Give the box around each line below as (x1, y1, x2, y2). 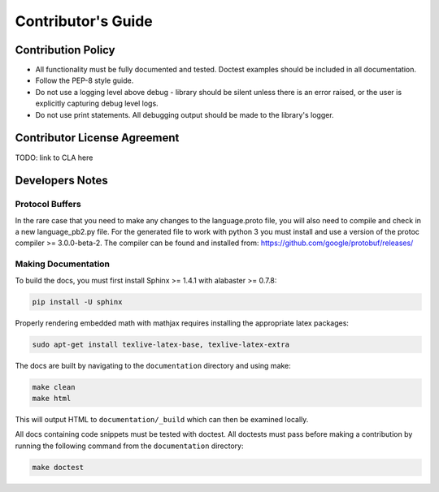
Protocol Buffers (15, 199, 81, 210)
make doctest (32, 463, 85, 472)
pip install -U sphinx (32, 297, 123, 306)
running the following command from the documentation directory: (15, 441, 244, 451)
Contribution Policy (15, 43, 115, 57)
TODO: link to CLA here (15, 153, 93, 162)
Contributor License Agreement (15, 131, 180, 145)
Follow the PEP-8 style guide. (35, 76, 134, 85)
